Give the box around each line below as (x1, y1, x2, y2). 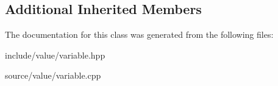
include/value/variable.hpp (5, 48, 105, 61)
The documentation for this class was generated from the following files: (5, 28, 274, 41)
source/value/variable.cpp (5, 69, 101, 82)
